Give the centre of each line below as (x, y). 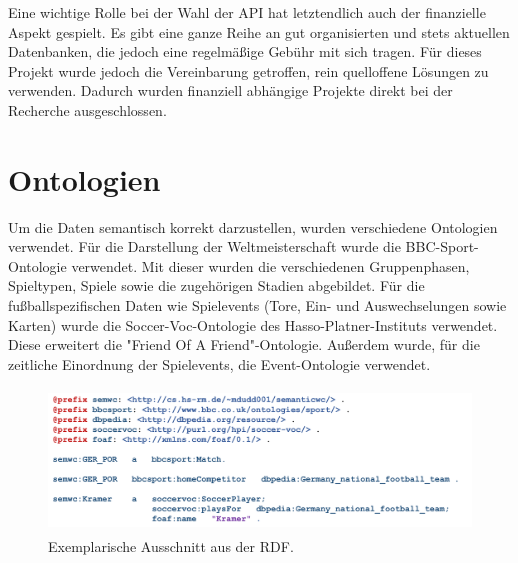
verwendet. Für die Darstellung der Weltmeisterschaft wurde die (204, 246)
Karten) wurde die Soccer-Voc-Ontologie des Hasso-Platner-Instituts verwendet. (253, 324)
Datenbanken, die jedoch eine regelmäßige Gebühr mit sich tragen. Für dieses (245, 51)
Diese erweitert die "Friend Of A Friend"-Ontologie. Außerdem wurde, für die (244, 344)
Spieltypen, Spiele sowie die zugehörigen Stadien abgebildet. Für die (216, 285)
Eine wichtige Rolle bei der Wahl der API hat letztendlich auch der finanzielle (247, 12)
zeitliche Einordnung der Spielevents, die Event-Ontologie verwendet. (219, 363)
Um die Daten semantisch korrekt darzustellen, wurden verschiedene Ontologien (253, 226)
